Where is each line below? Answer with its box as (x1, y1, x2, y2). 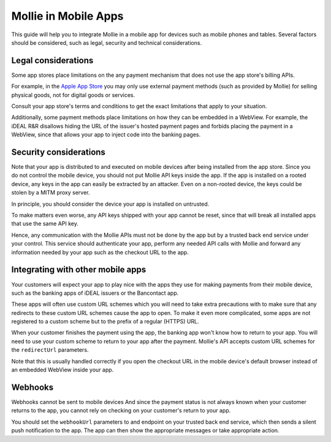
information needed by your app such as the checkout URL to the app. (11, 249, 189, 256)
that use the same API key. (11, 220, 79, 227)
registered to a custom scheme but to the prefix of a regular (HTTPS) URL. (11, 318, 199, 325)
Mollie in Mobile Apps (11, 9, 124, 23)
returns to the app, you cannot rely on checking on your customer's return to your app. (11, 407, 231, 414)
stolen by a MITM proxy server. (11, 189, 90, 196)
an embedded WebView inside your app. (11, 366, 114, 374)
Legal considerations (11, 55, 94, 66)
